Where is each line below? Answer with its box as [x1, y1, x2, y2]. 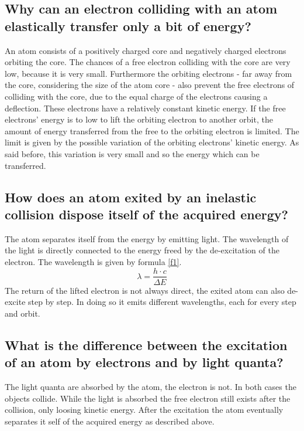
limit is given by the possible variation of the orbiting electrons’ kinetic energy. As [5, 136, 299, 148]
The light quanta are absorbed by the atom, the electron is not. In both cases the [5, 380, 296, 392]
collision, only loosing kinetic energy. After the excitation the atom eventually [5, 403, 284, 416]
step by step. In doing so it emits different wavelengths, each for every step [28, 296, 296, 308]
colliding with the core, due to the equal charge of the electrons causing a [5, 90, 268, 102]
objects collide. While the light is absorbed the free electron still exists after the [5, 392, 291, 404]
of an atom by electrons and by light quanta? [5, 353, 284, 371]
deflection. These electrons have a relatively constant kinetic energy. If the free [5, 101, 286, 114]
